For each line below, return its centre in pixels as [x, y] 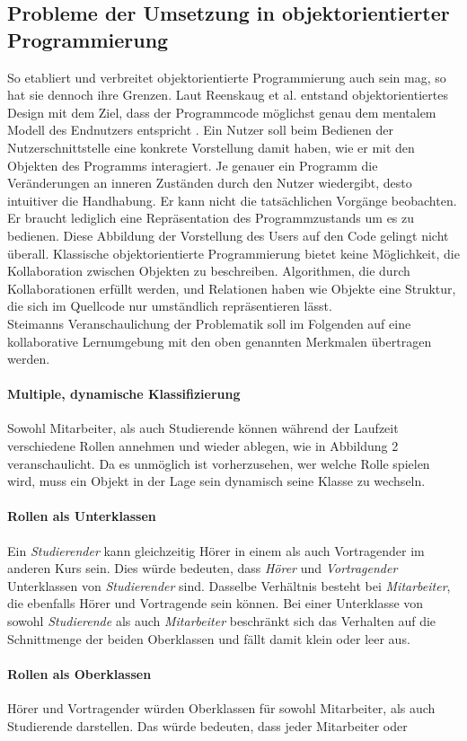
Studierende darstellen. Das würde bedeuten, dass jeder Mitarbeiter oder [207, 725]
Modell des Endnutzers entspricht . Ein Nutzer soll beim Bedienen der [200, 130]
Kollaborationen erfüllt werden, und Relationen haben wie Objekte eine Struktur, [232, 288]
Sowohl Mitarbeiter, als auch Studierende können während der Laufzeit [203, 428]
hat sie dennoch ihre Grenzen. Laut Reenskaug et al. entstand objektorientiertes [228, 95]
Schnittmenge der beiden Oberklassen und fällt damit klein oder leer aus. [209, 638]
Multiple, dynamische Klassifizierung [124, 394]
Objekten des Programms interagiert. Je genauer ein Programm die [193, 165]
